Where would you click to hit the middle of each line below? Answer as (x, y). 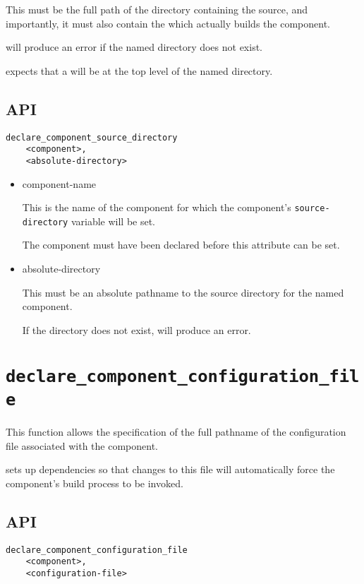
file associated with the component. (82, 445)
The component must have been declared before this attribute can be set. (181, 245)
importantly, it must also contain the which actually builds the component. (168, 23)
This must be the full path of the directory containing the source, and (157, 9)
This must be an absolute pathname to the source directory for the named (183, 292)
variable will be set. (113, 221)
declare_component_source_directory (92, 137)
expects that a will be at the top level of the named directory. (139, 70)
